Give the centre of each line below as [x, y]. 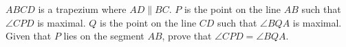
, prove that [187, 36]
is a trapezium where [82, 9]
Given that [29, 36]
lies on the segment [104, 36]
